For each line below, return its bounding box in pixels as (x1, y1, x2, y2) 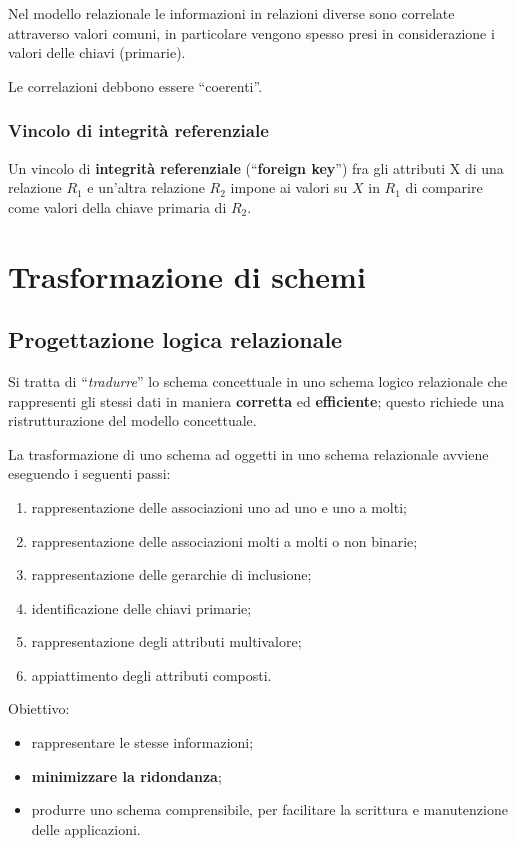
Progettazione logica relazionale (8, 324, 343, 355)
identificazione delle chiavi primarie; (31, 597, 252, 618)
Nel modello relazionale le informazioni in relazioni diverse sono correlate (8, 3, 455, 23)
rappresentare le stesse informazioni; (31, 732, 254, 753)
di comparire (405, 177, 483, 198)
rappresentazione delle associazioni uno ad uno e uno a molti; (31, 496, 407, 517)
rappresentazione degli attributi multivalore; (31, 631, 302, 652)
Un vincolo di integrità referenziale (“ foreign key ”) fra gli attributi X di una (8, 157, 504, 178)
